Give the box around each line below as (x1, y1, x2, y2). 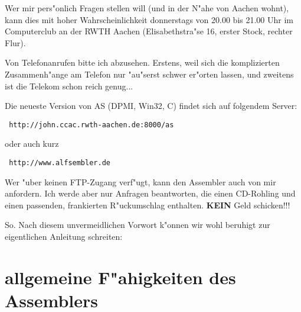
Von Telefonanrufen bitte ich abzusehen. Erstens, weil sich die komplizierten (5, 56, 280, 69)
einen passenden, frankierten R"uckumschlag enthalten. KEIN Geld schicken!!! (5, 198, 290, 211)
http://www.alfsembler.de (9, 159, 110, 167)
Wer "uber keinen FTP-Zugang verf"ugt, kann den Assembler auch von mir (5, 175, 276, 188)
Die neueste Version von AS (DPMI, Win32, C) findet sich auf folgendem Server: (5, 99, 297, 112)
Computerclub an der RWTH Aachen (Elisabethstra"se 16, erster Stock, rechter (5, 25, 293, 37)
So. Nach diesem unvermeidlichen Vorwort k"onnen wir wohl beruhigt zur (5, 218, 270, 231)
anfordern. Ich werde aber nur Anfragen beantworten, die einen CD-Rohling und (5, 187, 296, 200)
